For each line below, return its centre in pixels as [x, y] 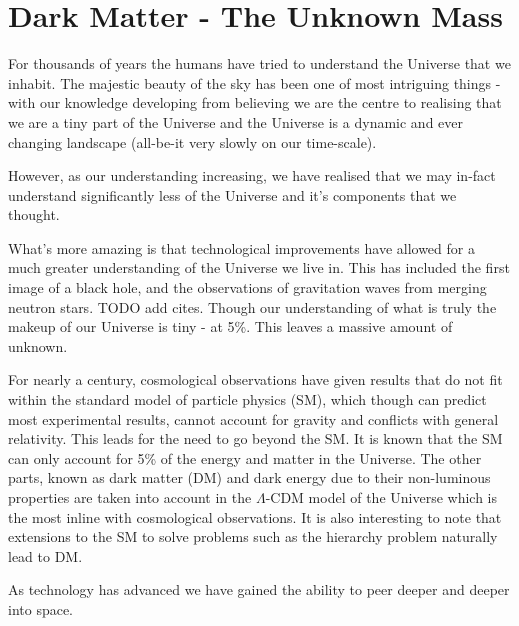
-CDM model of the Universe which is [381, 497]
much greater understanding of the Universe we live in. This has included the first [259, 267]
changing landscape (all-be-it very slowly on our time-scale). [192, 141]
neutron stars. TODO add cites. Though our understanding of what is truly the [252, 306]
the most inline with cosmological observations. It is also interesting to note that [255, 516]
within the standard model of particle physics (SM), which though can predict [247, 399]
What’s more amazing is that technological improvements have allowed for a [241, 247]
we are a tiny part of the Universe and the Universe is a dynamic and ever [235, 121]
